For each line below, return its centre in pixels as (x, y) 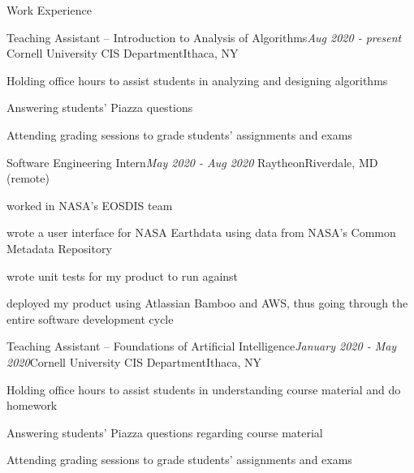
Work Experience (49, 10)
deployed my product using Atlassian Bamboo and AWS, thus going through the (207, 303)
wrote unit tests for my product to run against (123, 275)
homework (32, 405)
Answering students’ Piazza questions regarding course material (165, 432)
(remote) (28, 178)
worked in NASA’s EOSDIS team (90, 205)
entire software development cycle (90, 318)
